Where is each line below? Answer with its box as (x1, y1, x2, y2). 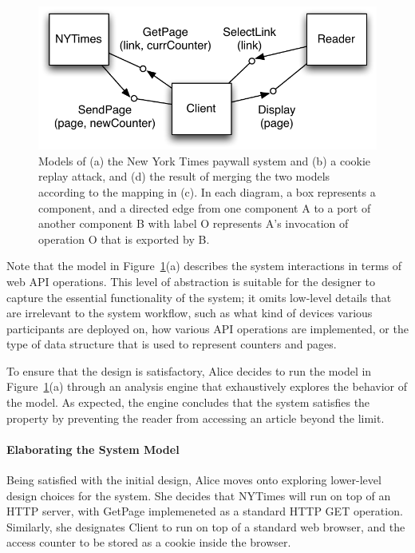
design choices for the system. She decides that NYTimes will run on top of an (6, 487, 391, 503)
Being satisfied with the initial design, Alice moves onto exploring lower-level (6, 471, 381, 488)
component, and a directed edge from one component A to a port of (38, 199, 371, 216)
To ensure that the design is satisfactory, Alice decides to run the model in (6, 362, 372, 379)
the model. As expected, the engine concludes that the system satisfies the (6, 394, 370, 411)
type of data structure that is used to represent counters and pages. (6, 336, 337, 352)
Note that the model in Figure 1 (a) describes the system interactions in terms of (6, 257, 402, 274)
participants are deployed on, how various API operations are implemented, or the (6, 320, 409, 336)
